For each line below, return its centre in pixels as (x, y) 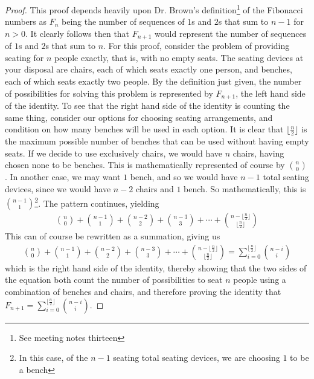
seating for (24, 57)
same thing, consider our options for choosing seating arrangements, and (139, 117)
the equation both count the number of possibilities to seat (114, 280)
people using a (260, 280)
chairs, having (258, 153)
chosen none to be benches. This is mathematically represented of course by (145, 165)
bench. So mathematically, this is (245, 188)
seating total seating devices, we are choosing (197, 358)
